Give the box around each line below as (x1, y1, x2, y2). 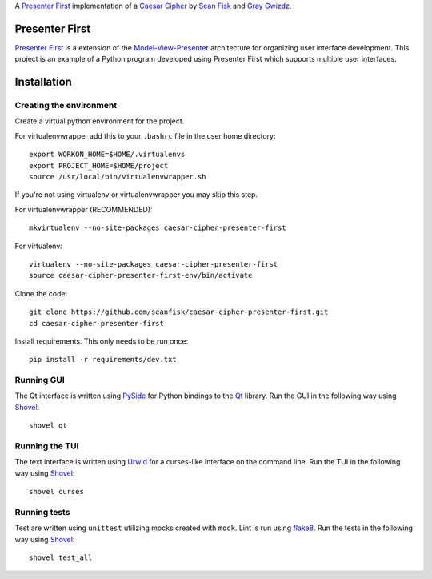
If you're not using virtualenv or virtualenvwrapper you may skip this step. (14, 190, 258, 199)
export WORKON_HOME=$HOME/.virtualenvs (29, 150, 186, 159)
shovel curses (29, 487, 84, 497)
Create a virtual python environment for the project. (14, 116, 185, 126)
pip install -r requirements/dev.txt (29, 355, 178, 364)
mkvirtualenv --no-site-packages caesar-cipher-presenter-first (29, 223, 287, 232)
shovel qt (29, 421, 67, 430)
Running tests (14, 506, 70, 517)
